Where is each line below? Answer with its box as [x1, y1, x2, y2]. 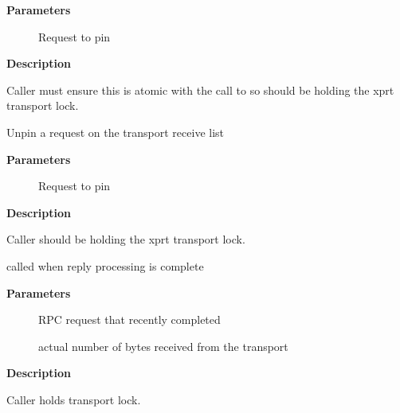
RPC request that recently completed [38, 311, 221, 328]
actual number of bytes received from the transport [38, 337, 288, 354]
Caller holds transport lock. [6, 391, 141, 407]
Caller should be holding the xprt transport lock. [6, 231, 245, 247]
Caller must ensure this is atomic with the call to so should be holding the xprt [6, 81, 394, 98]
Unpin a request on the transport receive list [6, 123, 224, 140]
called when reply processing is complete [6, 257, 204, 274]
